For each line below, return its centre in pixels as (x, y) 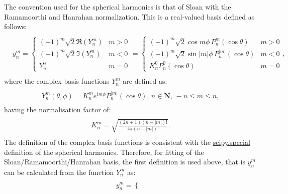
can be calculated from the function (59, 172)
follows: (16, 26)
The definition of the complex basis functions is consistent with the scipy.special (127, 142)
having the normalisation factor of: (58, 109)
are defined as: (145, 81)
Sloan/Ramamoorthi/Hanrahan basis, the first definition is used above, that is (125, 162)
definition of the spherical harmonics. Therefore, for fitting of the (104, 152)
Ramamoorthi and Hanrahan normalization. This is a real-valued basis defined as (129, 16)
